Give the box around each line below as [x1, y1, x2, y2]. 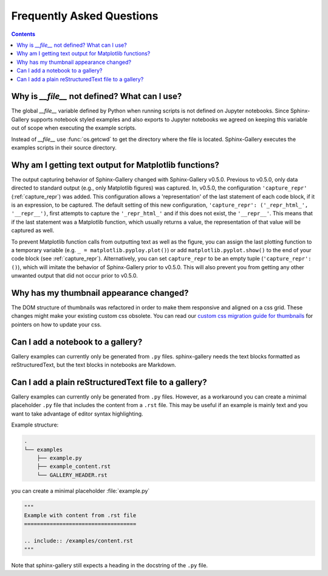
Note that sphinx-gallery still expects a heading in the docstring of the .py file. [11, 561, 208, 569]
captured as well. [11, 227, 55, 234]
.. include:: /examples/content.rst [24, 538, 134, 544]
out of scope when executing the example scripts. [11, 125, 137, 132]
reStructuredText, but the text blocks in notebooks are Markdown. [11, 362, 176, 369]
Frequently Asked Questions [11, 9, 159, 22]
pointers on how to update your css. [11, 321, 102, 328]
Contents [11, 30, 36, 38]
